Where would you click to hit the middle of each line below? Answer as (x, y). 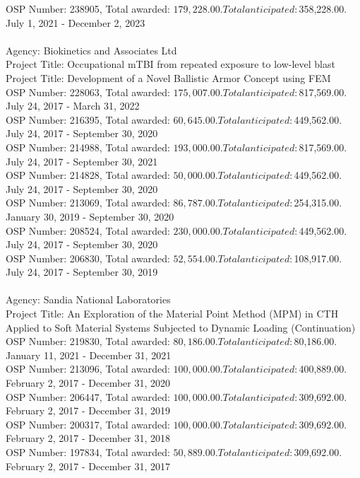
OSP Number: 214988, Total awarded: (88, 147)
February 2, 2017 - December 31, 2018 (88, 438)
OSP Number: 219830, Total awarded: (88, 341)
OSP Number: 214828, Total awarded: (88, 175)
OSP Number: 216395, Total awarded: (88, 119)
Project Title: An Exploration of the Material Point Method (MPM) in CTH (172, 314)
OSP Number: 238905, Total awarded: (88, 8)
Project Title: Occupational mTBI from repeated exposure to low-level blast (170, 64)
